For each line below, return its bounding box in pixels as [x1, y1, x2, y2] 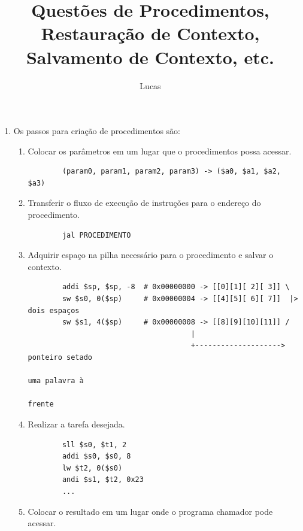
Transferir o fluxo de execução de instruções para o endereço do [28, 196, 261, 209]
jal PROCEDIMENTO [62, 230, 131, 239]
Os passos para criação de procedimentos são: [13, 125, 181, 137]
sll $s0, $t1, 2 [62, 440, 127, 449]
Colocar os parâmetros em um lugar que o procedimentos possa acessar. [28, 144, 292, 157]
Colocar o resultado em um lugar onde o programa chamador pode [28, 505, 273, 517]
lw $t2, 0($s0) [62, 463, 123, 472]
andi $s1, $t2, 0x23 [62, 475, 144, 484]
